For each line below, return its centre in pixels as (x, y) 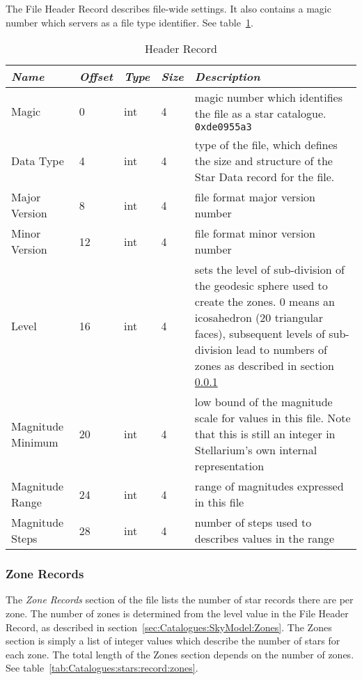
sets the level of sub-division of (269, 270)
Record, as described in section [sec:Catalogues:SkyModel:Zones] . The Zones (169, 627)
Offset (96, 77)
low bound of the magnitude (263, 402)
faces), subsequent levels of (260, 334)
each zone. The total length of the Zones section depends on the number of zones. (180, 654)
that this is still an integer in (265, 434)
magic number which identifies (268, 98)
